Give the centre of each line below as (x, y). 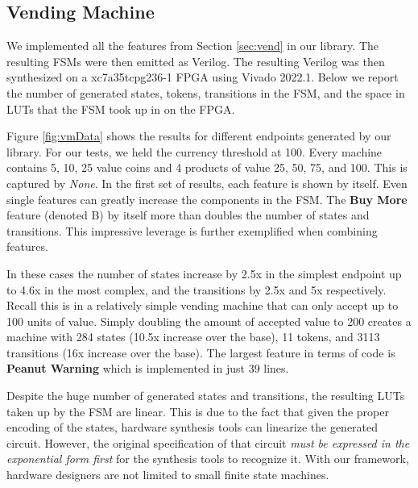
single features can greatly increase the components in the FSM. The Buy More (207, 199)
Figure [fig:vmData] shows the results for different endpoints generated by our (199, 136)
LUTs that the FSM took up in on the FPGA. (121, 108)
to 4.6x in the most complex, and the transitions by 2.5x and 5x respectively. (197, 289)
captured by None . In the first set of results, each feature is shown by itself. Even (207, 183)
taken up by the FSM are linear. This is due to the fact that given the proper (198, 411)
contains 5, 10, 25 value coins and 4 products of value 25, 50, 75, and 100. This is (207, 167)
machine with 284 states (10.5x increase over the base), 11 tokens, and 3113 (193, 337)
